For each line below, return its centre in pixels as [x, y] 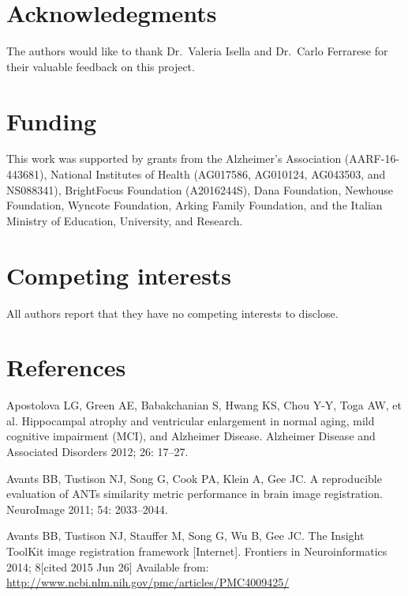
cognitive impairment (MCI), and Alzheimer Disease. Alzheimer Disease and [191, 436]
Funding [52, 121]
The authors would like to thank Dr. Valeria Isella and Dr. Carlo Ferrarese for [197, 51]
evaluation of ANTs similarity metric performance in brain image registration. [195, 494]
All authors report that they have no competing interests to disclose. [172, 313]
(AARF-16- [372, 158]
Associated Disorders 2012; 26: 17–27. [97, 452]
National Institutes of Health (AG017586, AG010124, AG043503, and [218, 174]
